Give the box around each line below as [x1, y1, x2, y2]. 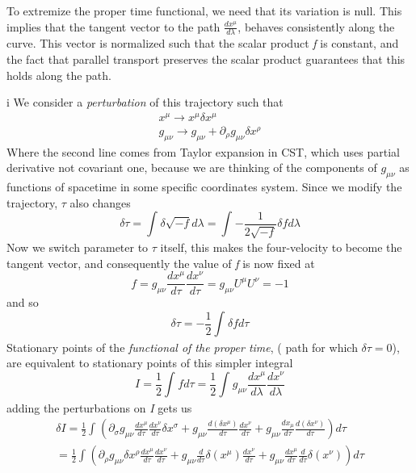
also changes [69, 194, 131, 211]
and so [6, 294, 39, 311]
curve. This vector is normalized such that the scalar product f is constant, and [6, 35, 399, 52]
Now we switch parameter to [6, 239, 149, 256]
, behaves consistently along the [237, 18, 395, 35]
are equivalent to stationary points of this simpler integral [6, 354, 293, 371]
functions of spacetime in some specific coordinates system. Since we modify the [6, 178, 402, 195]
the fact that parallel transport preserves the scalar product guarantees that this [6, 51, 405, 68]
